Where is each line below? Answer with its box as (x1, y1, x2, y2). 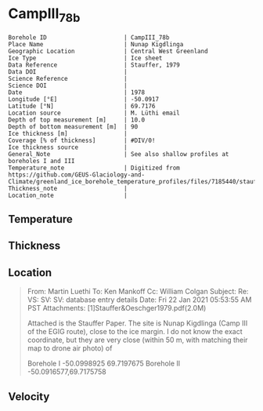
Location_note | (8, 191, 128, 199)
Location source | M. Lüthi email (8, 109, 180, 117)
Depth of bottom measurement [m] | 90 (8, 122, 139, 130)
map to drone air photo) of (27, 344, 113, 353)
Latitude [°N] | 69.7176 (8, 102, 156, 110)
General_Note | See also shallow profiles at (8, 150, 229, 158)
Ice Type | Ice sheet (8, 54, 163, 62)
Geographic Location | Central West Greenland (8, 47, 209, 55)
